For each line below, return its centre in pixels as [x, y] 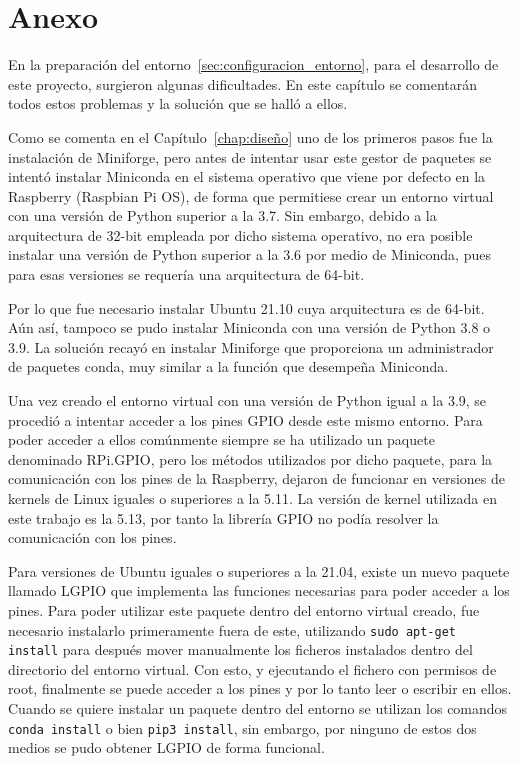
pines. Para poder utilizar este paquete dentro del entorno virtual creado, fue [244, 609]
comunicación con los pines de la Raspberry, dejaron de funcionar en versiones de [256, 478]
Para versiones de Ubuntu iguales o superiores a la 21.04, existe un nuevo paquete [259, 570]
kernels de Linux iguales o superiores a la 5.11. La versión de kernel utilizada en [253, 498]
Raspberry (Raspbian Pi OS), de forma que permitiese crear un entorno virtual [251, 195]
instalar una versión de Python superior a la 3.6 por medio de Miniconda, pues [249, 254]
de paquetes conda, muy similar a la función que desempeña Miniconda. [228, 366]
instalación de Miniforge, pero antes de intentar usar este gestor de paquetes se [250, 156]
